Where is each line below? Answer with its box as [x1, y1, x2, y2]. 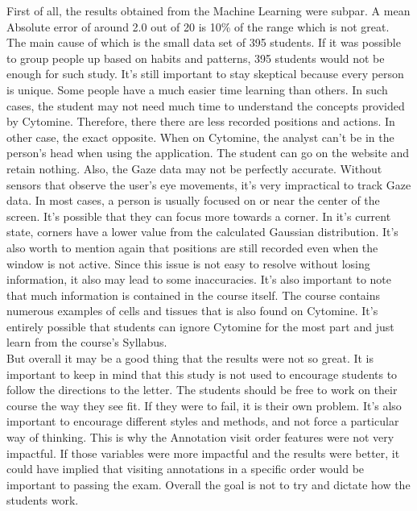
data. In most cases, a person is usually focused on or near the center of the [6, 192, 380, 209]
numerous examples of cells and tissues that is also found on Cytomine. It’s [6, 302, 378, 319]
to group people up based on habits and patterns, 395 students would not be [6, 49, 385, 66]
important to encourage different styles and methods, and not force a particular [6, 413, 399, 430]
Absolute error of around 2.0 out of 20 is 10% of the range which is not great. [6, 18, 390, 35]
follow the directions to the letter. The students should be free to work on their [6, 381, 398, 398]
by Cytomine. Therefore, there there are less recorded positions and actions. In [6, 113, 395, 130]
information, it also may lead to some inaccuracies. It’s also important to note [6, 271, 392, 288]
